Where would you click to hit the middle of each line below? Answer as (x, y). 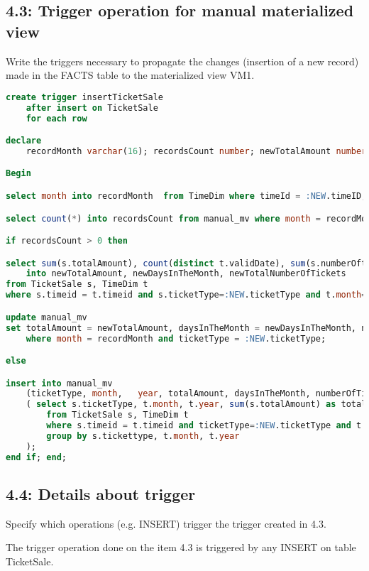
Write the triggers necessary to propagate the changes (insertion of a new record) (182, 61)
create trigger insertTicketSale (84, 97)
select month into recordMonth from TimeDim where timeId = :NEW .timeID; (186, 196)
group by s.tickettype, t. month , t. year (143, 436)
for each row (56, 118)
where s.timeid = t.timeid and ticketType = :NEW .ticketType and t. (206, 426)
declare (24, 141)
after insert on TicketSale (92, 108)
